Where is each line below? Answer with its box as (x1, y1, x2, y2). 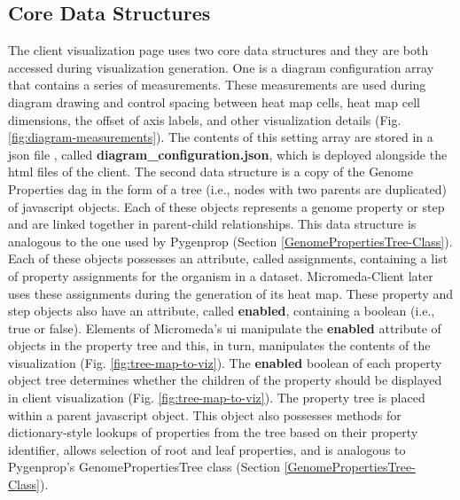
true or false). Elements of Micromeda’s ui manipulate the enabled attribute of (8, 318, 441, 337)
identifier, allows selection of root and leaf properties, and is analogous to (8, 440, 406, 458)
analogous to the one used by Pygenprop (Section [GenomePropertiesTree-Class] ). (8, 231, 453, 250)
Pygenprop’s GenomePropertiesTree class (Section (8, 457, 281, 476)
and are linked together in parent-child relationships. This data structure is (8, 215, 417, 233)
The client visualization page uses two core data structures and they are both (8, 41, 429, 59)
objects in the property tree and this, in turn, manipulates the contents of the (8, 336, 431, 355)
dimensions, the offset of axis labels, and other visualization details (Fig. (8, 110, 402, 129)
